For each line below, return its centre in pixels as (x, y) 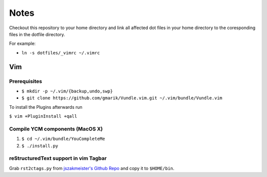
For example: (22, 44)
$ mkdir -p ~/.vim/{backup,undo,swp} (67, 91)
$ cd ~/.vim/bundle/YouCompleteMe (63, 139)
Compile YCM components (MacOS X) (56, 129)
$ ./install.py (40, 146)
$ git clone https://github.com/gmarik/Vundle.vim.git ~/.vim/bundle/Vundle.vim (122, 98)
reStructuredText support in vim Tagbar (58, 158)
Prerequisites (25, 81)
